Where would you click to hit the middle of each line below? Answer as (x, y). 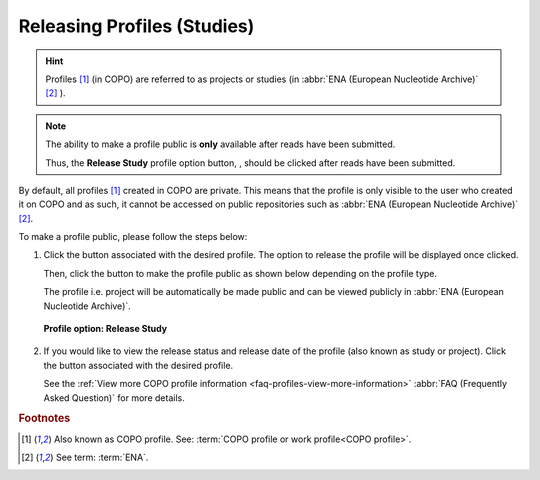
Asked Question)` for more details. (114, 397)
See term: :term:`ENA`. (102, 457)
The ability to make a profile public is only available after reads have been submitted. (220, 144)
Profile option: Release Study (105, 329)
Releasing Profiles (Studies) (136, 26)
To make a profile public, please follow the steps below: (133, 237)
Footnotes (44, 418)
